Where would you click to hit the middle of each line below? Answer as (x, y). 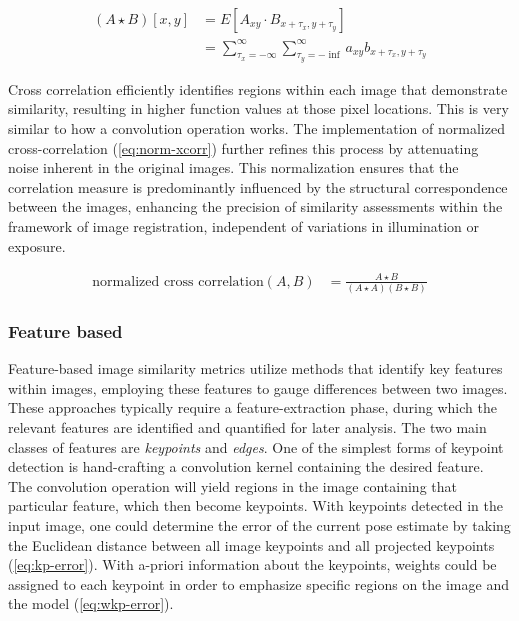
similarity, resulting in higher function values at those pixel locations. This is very (258, 108)
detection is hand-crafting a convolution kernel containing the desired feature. (246, 466)
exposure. (37, 245)
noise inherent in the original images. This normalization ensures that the (233, 167)
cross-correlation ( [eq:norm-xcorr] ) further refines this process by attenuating (243, 147)
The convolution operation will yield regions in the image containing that (232, 485)
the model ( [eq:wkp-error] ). (91, 603)
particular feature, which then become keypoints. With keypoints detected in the (255, 505)
